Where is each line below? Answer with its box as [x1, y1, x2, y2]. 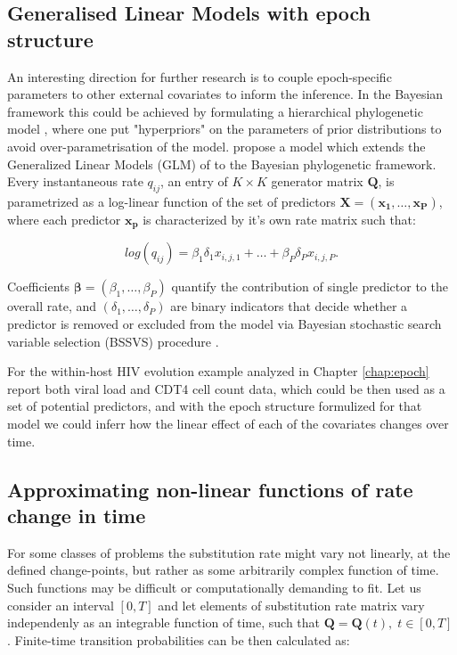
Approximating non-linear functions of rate [7, 475, 413, 503]
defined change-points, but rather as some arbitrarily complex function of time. [7, 561, 439, 579]
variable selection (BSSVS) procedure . [7, 332, 219, 350]
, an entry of [160, 172, 228, 191]
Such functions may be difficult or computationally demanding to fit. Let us [7, 577, 421, 596]
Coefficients [7, 277, 70, 296]
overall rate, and [7, 297, 97, 315]
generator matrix [271, 172, 363, 191]
